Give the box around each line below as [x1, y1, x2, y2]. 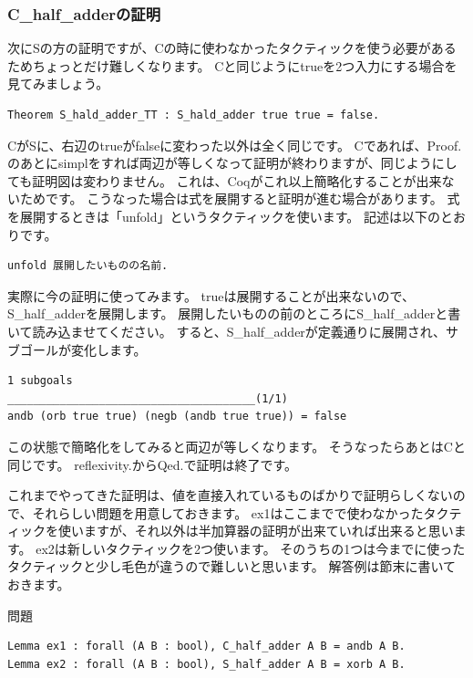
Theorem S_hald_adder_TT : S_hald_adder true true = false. [7, 109, 380, 121]
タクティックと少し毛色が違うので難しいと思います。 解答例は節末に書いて [7, 557, 456, 576]
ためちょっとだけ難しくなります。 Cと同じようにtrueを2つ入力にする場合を [7, 56, 458, 75]
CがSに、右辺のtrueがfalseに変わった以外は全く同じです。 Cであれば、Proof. [7, 135, 462, 154]
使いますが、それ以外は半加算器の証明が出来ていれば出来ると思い [57, 521, 454, 540]
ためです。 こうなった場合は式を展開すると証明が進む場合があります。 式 [19, 189, 460, 208]
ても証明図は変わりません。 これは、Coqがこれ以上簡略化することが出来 [7, 171, 442, 190]
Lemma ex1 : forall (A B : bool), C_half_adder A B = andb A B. [7, 640, 406, 653]
